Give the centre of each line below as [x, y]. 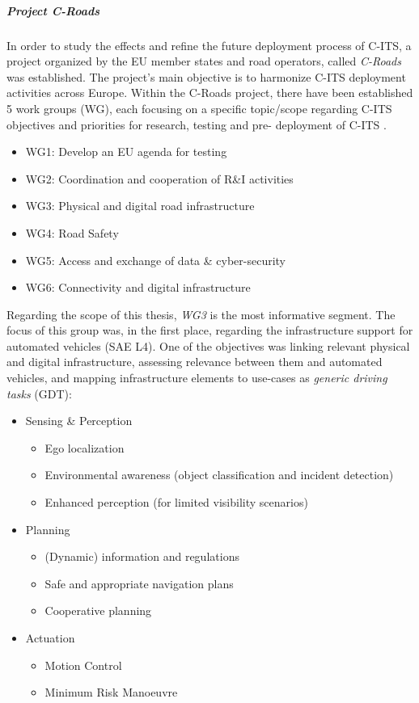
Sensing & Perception [79, 421]
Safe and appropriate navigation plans [139, 583]
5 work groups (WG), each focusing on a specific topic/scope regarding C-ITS [199, 108]
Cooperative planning [98, 610]
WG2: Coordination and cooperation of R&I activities [159, 178]
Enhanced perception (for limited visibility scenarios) [176, 502]
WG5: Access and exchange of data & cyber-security [155, 260]
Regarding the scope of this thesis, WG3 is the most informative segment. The [201, 314]
